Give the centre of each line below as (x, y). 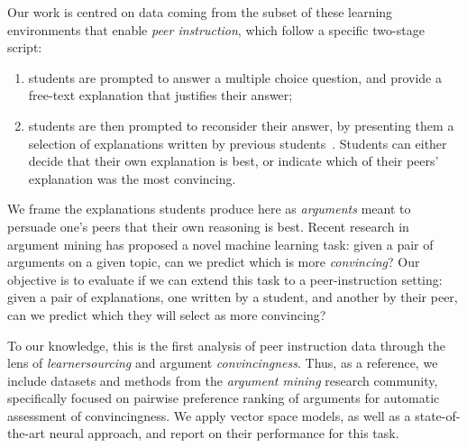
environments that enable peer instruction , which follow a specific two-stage (216, 29)
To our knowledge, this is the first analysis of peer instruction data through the (227, 345)
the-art (27, 433)
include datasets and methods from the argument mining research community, (223, 380)
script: (25, 47)
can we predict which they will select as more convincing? (167, 314)
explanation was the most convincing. (132, 178)
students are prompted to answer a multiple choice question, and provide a (235, 77)
